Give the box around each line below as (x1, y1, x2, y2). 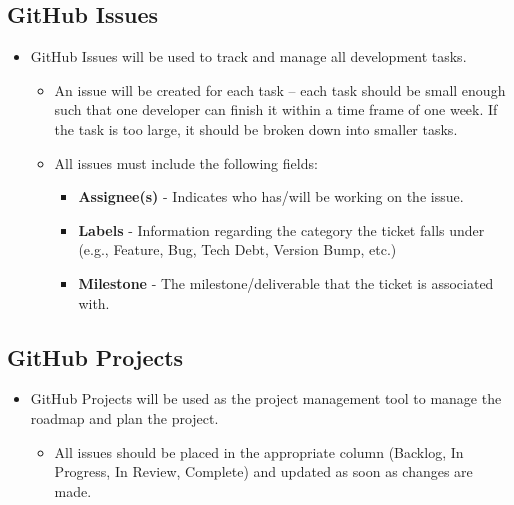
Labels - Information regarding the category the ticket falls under (78, 219, 485, 240)
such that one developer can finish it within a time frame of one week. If (54, 99, 498, 120)
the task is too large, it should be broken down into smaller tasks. (54, 118, 458, 139)
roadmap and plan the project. (30, 407, 219, 428)
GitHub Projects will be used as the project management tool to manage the (30, 388, 502, 409)
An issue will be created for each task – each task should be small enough (54, 79, 506, 100)
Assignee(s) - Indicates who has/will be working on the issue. (78, 186, 464, 207)
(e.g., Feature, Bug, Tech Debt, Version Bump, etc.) (78, 239, 397, 260)
